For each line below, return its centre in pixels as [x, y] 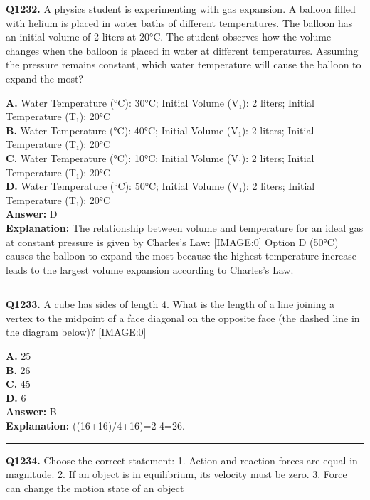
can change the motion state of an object [95, 488]
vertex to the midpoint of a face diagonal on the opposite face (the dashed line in [183, 318]
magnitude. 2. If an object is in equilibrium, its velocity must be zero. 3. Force [176, 474]
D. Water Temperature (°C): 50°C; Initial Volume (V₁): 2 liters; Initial [160, 186]
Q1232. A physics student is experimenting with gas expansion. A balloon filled [181, 9]
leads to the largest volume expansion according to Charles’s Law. [150, 269]
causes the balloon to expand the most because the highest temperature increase [181, 256]
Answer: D [32, 214]
